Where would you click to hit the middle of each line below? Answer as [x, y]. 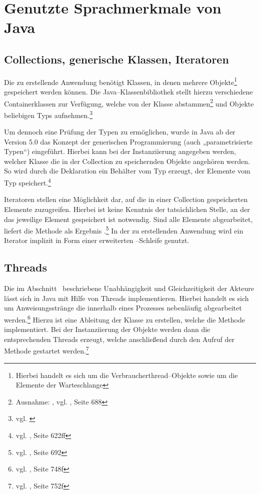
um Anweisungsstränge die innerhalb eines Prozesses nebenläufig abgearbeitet [123, 308]
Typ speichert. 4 [27, 182]
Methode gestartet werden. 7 [46, 350]
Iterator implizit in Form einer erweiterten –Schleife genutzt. [97, 240]
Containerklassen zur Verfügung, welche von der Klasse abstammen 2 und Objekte [129, 102]
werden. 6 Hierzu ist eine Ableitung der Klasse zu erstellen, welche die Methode [124, 318]
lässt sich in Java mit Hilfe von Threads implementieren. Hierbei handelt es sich [126, 298]
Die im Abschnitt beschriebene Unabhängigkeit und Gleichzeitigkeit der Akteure [129, 288]
